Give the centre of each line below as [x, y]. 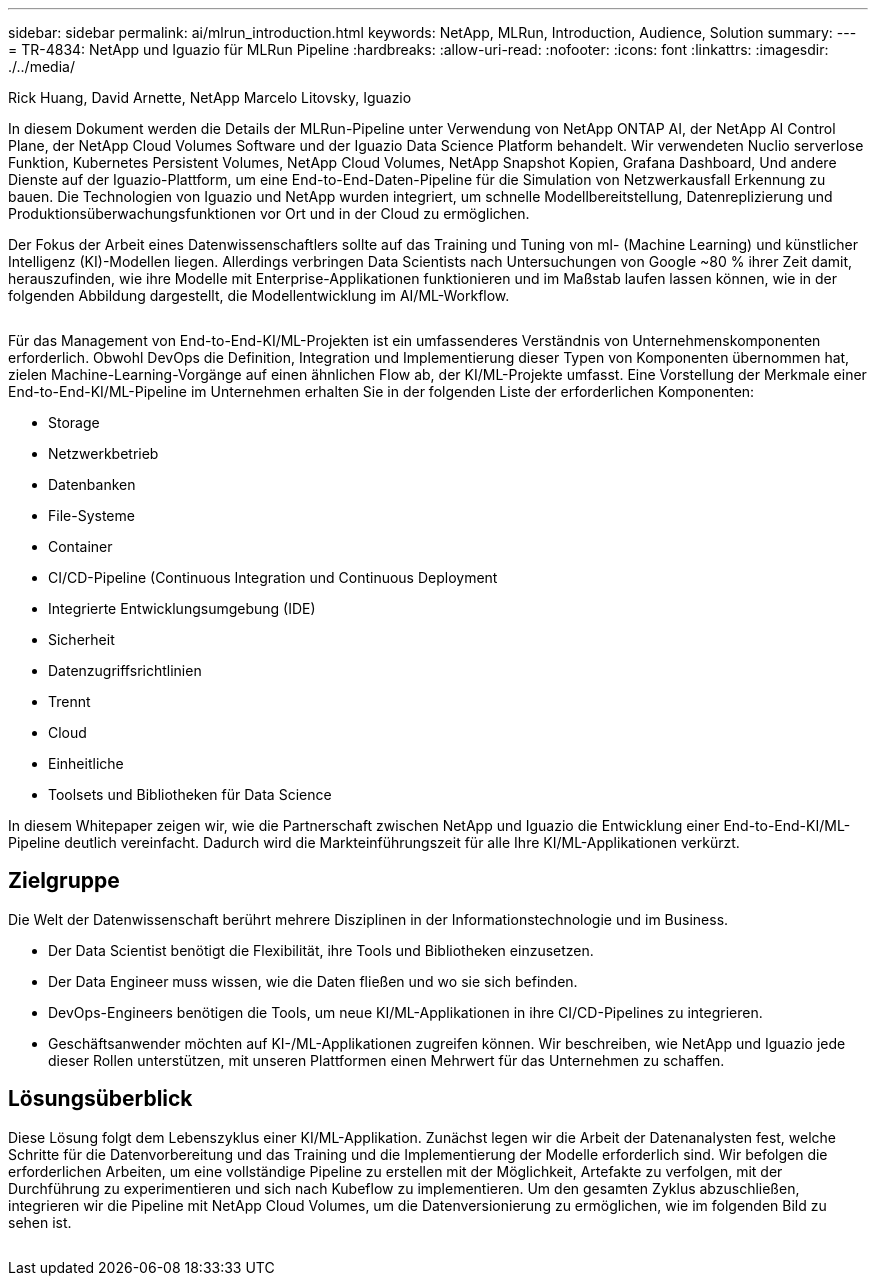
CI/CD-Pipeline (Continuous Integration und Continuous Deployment [273, 577]
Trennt [69, 701]
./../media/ [41, 66]
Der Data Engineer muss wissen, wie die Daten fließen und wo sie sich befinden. [313, 981]
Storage [74, 422]
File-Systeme [91, 515]
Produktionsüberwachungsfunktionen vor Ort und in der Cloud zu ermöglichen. [269, 213]
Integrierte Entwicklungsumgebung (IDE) [182, 608]
